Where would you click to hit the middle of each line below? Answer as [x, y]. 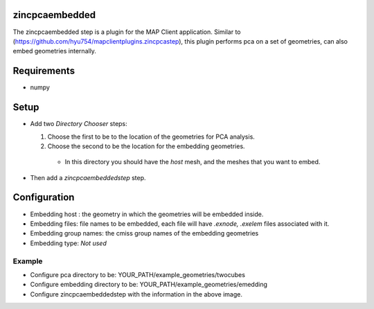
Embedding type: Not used [68, 243]
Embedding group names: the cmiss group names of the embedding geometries [144, 233]
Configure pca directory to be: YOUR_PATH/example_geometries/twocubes [138, 274]
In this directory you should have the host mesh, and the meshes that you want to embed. [193, 162]
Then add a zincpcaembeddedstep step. [88, 177]
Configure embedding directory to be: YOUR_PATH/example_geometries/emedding [149, 285]
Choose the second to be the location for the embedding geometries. [146, 146]
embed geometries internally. [55, 51]
